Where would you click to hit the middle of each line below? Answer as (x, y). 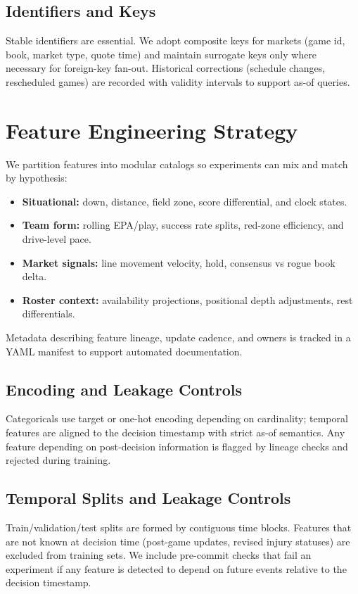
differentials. (49, 314)
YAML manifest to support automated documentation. (124, 351)
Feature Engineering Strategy (152, 130)
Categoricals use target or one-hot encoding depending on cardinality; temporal (177, 418)
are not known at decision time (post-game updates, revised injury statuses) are (178, 541)
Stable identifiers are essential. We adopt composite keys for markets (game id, (175, 40)
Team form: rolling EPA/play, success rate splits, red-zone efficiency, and (183, 225)
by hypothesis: (37, 178)
